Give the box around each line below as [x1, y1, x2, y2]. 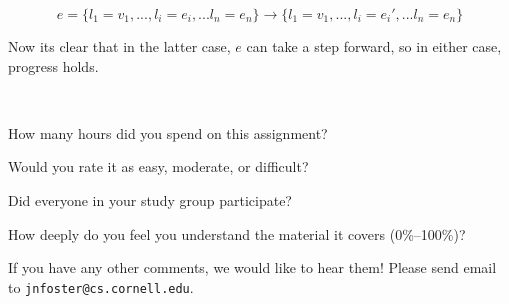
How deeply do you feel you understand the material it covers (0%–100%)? [8, 223, 466, 244]
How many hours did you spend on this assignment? [8, 122, 328, 143]
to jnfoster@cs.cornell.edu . [8, 276, 194, 297]
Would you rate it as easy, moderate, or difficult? [8, 156, 309, 177]
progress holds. [8, 55, 99, 76]
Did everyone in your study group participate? [8, 189, 292, 210]
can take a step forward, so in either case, [246, 36, 502, 56]
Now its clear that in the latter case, [8, 36, 231, 56]
